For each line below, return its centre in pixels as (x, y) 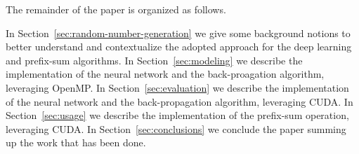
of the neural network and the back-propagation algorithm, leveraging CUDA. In (179, 101)
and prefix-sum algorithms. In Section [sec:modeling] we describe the (154, 60)
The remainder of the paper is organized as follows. (116, 9)
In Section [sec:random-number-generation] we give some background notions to (178, 33)
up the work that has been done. (76, 142)
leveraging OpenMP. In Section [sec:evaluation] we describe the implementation (177, 87)
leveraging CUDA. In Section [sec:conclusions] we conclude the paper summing (176, 128)
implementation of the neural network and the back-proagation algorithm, (165, 74)
